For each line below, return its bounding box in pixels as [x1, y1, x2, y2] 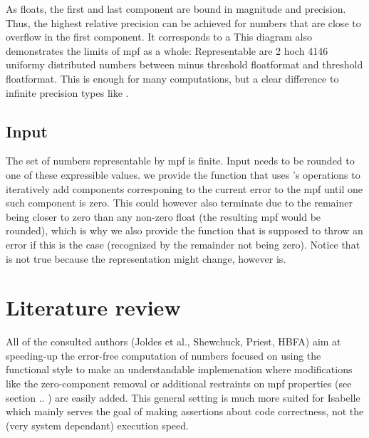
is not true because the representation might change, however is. [6, 251, 286, 266]
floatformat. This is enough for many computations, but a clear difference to [6, 71, 339, 85]
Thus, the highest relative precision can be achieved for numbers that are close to [6, 15, 361, 30]
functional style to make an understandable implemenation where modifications [6, 362, 353, 377]
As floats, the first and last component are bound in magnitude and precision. [6, 1, 346, 16]
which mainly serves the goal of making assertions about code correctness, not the [6, 404, 364, 419]
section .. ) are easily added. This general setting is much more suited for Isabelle [6, 390, 360, 405]
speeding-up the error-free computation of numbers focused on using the [6, 348, 321, 363]
